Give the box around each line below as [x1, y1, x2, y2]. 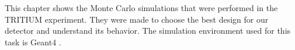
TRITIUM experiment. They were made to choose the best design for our [5, 13, 269, 25]
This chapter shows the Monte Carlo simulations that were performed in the [5, 2, 278, 13]
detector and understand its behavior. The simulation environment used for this [5, 24, 291, 37]
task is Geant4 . [5, 35, 61, 48]
